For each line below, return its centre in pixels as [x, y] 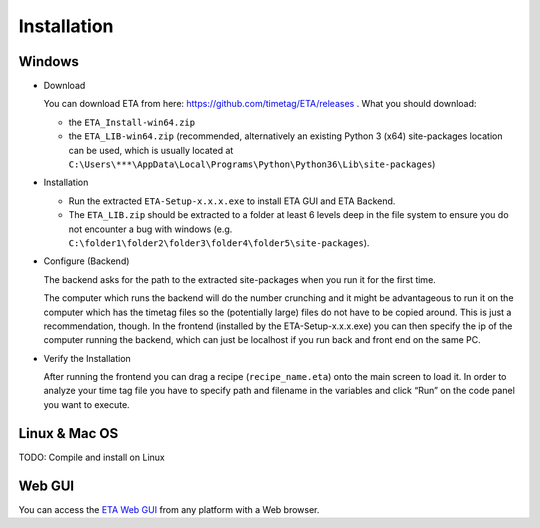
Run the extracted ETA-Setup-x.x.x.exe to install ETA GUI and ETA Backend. [232, 201]
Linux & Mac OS [68, 433]
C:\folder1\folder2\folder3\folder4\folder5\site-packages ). [219, 242]
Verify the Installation [87, 358]
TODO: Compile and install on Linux [91, 457]
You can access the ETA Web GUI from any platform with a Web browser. [169, 509]
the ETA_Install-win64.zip [131, 122]
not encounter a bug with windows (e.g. [150, 229]
